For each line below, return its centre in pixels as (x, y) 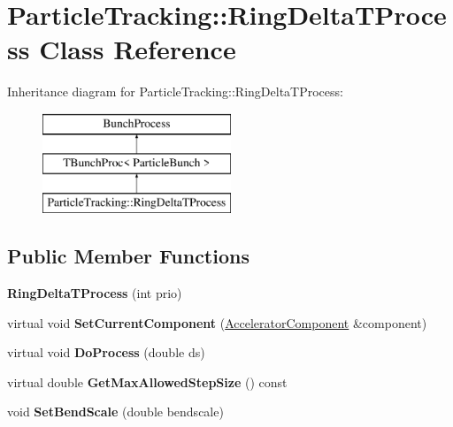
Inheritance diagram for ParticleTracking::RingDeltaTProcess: (175, 91)
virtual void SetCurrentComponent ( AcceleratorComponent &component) (217, 322)
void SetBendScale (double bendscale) (115, 412)
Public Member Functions (128, 256)
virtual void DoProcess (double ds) (106, 352)
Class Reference (138, 49)
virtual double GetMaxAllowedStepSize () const (147, 381)
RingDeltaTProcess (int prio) (95, 293)
